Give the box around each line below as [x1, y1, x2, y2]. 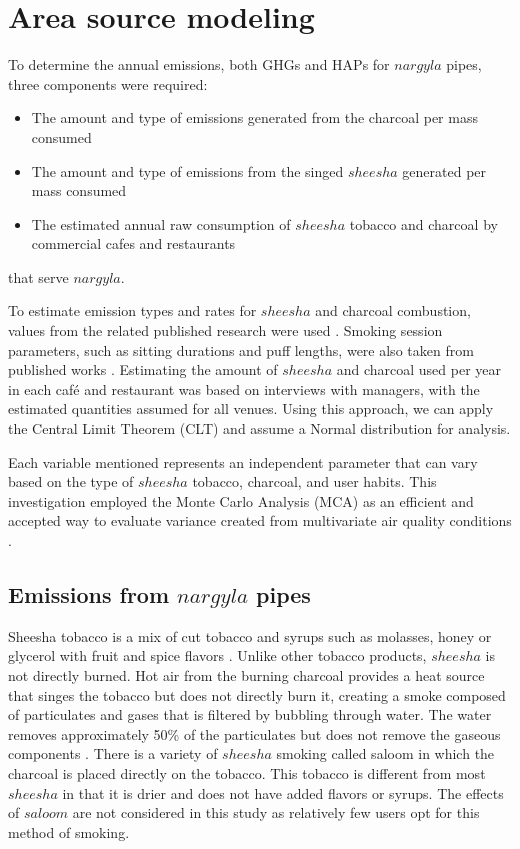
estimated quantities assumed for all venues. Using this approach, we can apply [8, 398, 494, 419]
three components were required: [8, 73, 208, 94]
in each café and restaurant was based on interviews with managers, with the [8, 378, 480, 399]
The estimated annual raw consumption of [31, 213, 291, 234]
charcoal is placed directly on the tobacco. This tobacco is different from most [8, 762, 486, 783]
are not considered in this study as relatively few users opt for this [72, 802, 480, 823]
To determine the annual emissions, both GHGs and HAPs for [8, 54, 390, 75]
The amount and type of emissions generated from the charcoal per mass [31, 107, 478, 128]
